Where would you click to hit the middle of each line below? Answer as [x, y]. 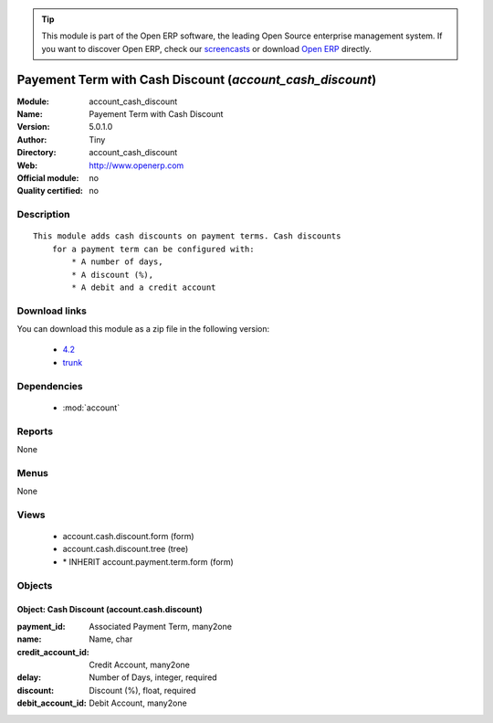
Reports [35, 431]
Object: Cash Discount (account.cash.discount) [110, 610]
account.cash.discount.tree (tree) [126, 549]
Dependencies [50, 386]
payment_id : [41, 626]
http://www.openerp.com [136, 165]
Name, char [111, 639]
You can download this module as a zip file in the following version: [143, 329]
